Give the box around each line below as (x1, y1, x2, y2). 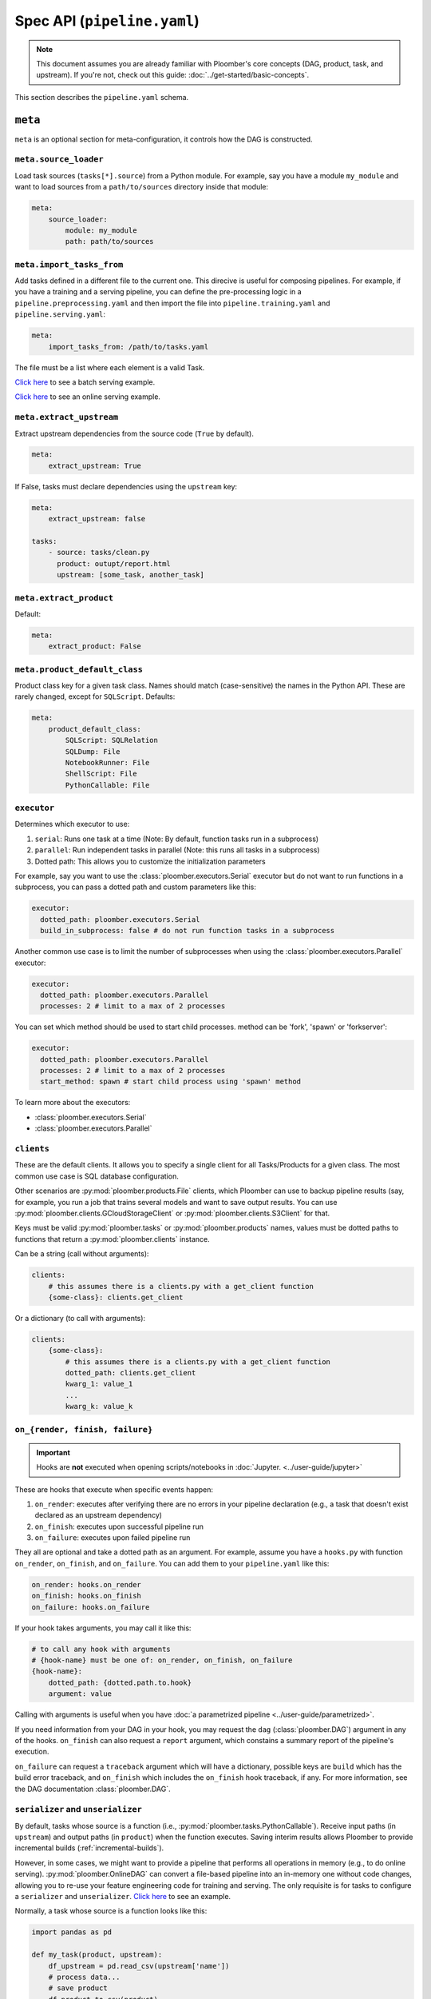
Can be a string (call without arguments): (14, 1249, 149, 1259)
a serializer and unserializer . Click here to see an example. (14, 1891, 231, 1901)
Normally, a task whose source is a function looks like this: (14, 1906, 208, 1916)
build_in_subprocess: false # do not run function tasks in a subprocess (40, 926, 335, 936)
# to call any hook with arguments (31, 1644, 171, 1654)
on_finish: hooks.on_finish (31, 1591, 141, 1601)
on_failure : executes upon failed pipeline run (34, 1533, 191, 1542)
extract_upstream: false (48, 514, 146, 524)
